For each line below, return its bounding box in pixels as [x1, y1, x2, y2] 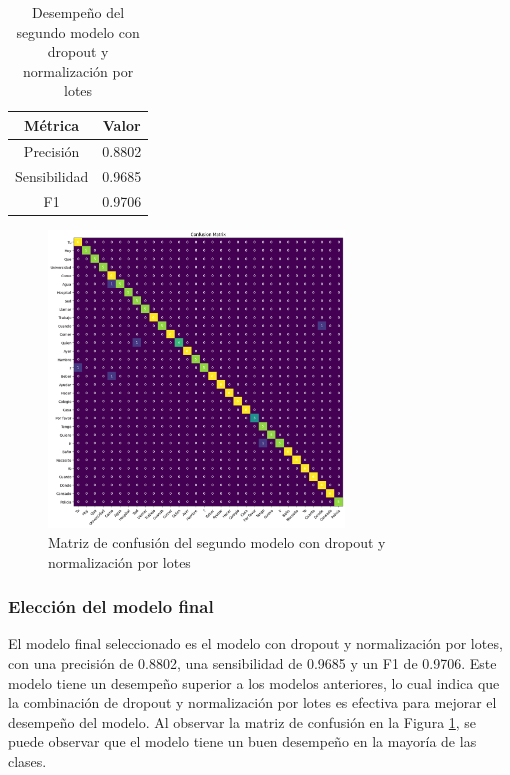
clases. [8, 750, 47, 771]
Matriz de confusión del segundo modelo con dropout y [48, 532, 386, 553]
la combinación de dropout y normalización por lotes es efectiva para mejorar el [8, 692, 497, 713]
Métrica [24, 114, 80, 135]
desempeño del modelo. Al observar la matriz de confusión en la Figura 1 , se [8, 711, 477, 732]
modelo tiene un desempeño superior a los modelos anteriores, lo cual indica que [8, 672, 500, 693]
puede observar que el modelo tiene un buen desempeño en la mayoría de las [8, 731, 477, 752]
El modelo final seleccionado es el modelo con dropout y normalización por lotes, [8, 633, 503, 654]
